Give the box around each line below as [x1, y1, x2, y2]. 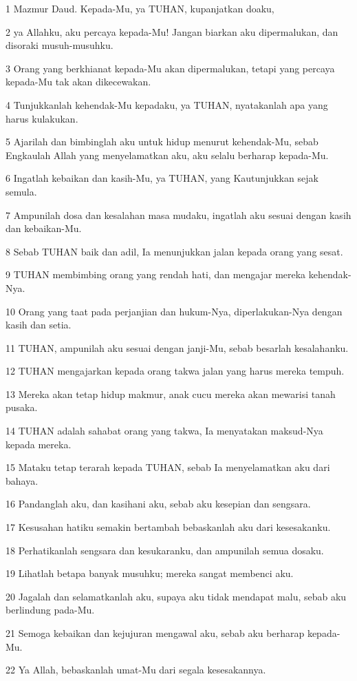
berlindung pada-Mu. [6, 603, 95, 617]
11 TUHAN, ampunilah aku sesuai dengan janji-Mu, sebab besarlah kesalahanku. [6, 340, 349, 355]
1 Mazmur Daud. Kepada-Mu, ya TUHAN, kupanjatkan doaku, [6, 1, 274, 15]
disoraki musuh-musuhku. [6, 38, 113, 52]
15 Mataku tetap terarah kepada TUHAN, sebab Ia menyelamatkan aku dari [6, 460, 330, 474]
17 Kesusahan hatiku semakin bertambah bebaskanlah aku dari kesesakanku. [6, 520, 331, 534]
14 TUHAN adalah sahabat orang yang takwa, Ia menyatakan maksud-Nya [6, 423, 323, 438]
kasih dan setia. [6, 317, 72, 332]
